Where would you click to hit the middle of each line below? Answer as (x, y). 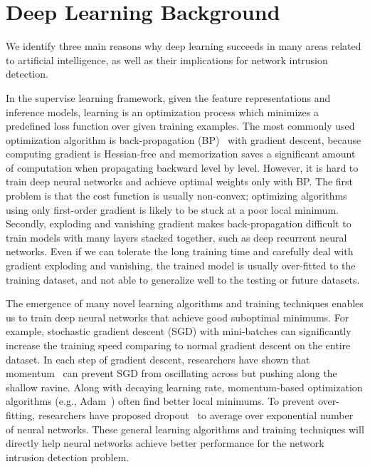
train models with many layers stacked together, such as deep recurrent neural (176, 237)
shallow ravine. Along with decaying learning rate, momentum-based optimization (184, 387)
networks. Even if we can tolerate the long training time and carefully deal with (180, 251)
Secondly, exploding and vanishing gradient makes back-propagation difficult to (179, 223)
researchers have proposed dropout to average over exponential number (196, 414)
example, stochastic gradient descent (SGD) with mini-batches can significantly (179, 331)
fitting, (21, 414)
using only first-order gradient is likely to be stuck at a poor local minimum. (172, 209)
